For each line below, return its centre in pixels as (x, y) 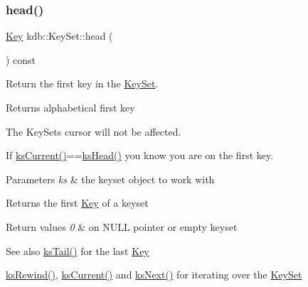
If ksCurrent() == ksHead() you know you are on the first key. (140, 155)
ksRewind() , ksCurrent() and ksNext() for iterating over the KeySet (154, 275)
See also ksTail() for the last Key (78, 250)
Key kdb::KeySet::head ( (59, 36)
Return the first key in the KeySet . (82, 83)
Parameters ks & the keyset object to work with (110, 179)
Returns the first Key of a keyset (77, 203)
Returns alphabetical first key (70, 107)
